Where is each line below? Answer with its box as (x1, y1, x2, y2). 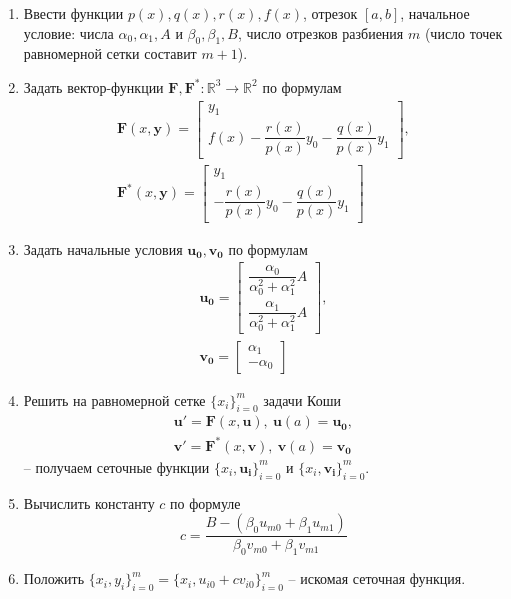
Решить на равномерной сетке (23, 389, 206, 410)
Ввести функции (23, 3, 124, 23)
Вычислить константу (23, 492, 155, 513)
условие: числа (23, 22, 114, 43)
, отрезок (303, 3, 358, 23)
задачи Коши (263, 389, 341, 410)
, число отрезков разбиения (237, 22, 404, 43)
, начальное (400, 3, 470, 23)
